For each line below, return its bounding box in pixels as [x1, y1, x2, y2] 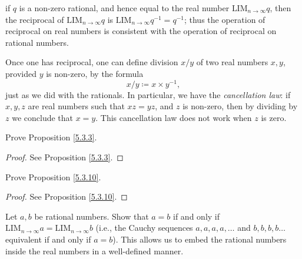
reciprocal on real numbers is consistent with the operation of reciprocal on [5, 25, 277, 37]
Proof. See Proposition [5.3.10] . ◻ [5, 190, 128, 203]
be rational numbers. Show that [34, 210, 149, 222]
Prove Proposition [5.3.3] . [5, 131, 97, 143]
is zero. [261, 111, 287, 123]
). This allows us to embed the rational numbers [112, 233, 287, 245]
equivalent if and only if [5, 233, 91, 245]
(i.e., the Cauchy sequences [95, 221, 193, 234]
